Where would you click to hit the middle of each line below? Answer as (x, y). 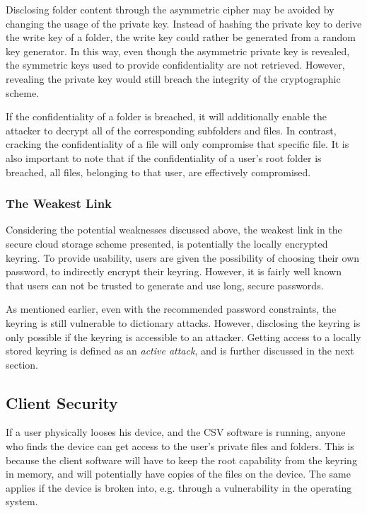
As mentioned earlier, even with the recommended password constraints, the (171, 309)
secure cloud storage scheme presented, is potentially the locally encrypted (167, 243)
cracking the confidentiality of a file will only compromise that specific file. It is (177, 144)
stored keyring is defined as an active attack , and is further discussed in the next (180, 351)
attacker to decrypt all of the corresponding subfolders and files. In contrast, (171, 130)
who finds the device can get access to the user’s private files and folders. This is (180, 446)
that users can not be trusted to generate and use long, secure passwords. (165, 285)
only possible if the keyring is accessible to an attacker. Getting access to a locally (183, 336)
